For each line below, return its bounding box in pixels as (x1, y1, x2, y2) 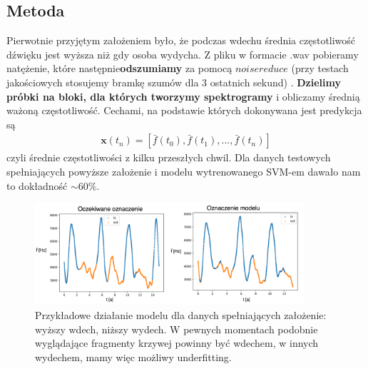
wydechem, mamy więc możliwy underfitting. (35, 349, 232, 364)
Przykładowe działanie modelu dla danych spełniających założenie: (35, 307, 327, 322)
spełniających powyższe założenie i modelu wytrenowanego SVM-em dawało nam (6, 163, 361, 178)
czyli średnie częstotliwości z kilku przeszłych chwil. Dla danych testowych (6, 150, 331, 165)
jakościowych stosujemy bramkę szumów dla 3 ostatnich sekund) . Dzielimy (6, 74, 341, 89)
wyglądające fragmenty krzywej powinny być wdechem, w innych (35, 335, 319, 350)
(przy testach (291, 61, 349, 76)
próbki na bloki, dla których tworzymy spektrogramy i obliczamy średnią (6, 89, 360, 103)
